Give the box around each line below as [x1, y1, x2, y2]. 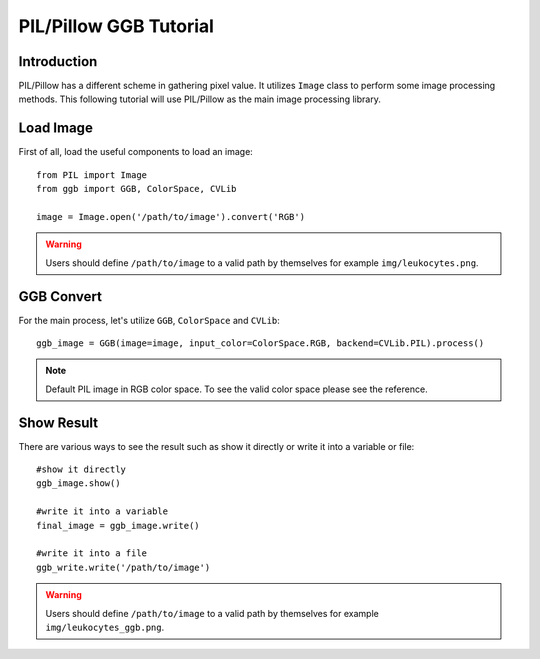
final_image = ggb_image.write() [36, 520, 200, 531]
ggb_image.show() [36, 478, 121, 489]
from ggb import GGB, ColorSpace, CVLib [36, 183, 237, 195]
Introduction [18, 53, 98, 70]
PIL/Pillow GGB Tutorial [18, 15, 215, 37]
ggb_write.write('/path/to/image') [36, 561, 211, 573]
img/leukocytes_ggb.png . [45, 621, 165, 633]
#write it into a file [36, 548, 148, 559]
